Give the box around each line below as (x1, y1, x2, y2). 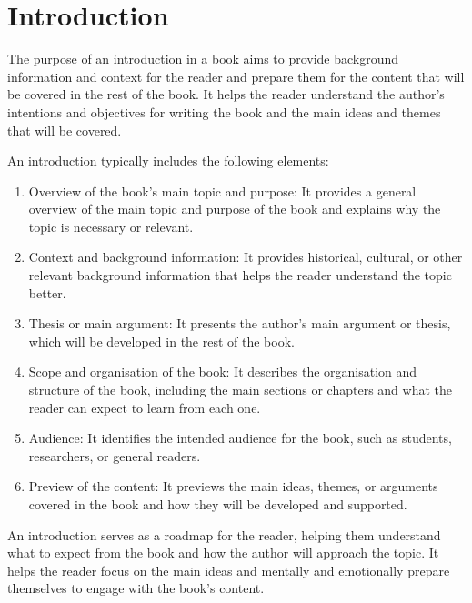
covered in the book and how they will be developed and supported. (28, 495, 407, 513)
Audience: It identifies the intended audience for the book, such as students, (28, 428, 452, 447)
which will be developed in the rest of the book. (28, 331, 295, 350)
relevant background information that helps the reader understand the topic (28, 266, 452, 285)
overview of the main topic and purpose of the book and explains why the (28, 199, 441, 218)
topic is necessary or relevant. (28, 216, 194, 236)
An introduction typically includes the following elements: (7, 151, 329, 170)
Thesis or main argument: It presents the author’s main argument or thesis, (28, 314, 451, 333)
